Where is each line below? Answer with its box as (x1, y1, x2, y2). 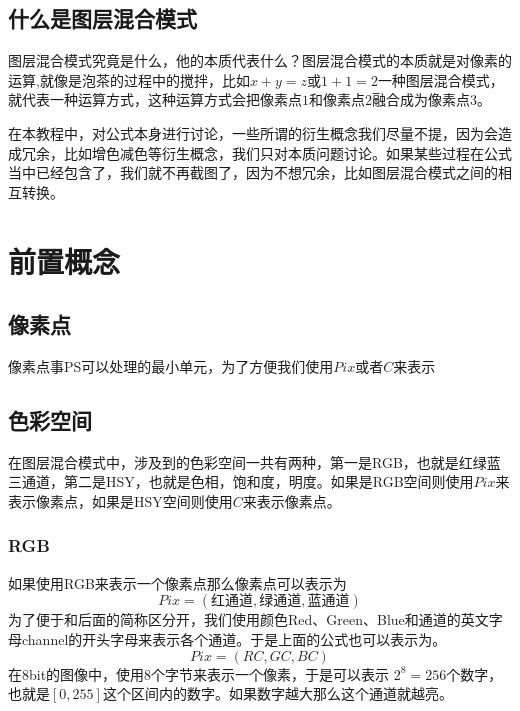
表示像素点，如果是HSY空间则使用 (8, 490, 233, 511)
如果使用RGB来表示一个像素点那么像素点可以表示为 (8, 572, 347, 593)
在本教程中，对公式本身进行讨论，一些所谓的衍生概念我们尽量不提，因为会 (8, 122, 498, 143)
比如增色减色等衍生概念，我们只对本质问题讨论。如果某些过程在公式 (63, 142, 512, 163)
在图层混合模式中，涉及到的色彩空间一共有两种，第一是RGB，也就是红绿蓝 (8, 451, 501, 472)
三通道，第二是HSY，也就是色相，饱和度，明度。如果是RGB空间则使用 (8, 471, 474, 492)
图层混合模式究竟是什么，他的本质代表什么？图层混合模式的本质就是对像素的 (8, 50, 512, 71)
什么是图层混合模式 (8, 3, 197, 34)
